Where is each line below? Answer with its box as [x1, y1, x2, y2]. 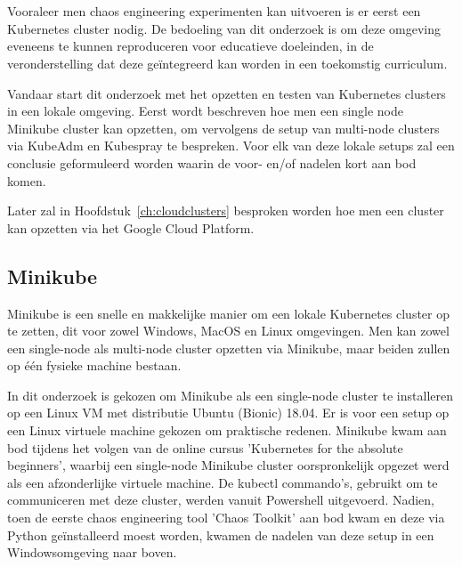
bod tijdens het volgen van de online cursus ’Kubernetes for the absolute [7, 438, 403, 457]
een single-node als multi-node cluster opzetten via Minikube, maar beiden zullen [7, 338, 450, 357]
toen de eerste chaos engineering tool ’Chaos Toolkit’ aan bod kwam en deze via [7, 508, 445, 527]
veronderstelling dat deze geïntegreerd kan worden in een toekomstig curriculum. [7, 53, 448, 72]
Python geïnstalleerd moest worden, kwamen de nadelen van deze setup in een [7, 525, 434, 544]
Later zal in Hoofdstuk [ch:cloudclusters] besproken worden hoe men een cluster [7, 201, 444, 220]
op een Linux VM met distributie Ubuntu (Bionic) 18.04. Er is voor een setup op [7, 403, 450, 422]
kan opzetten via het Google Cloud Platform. [7, 218, 255, 237]
